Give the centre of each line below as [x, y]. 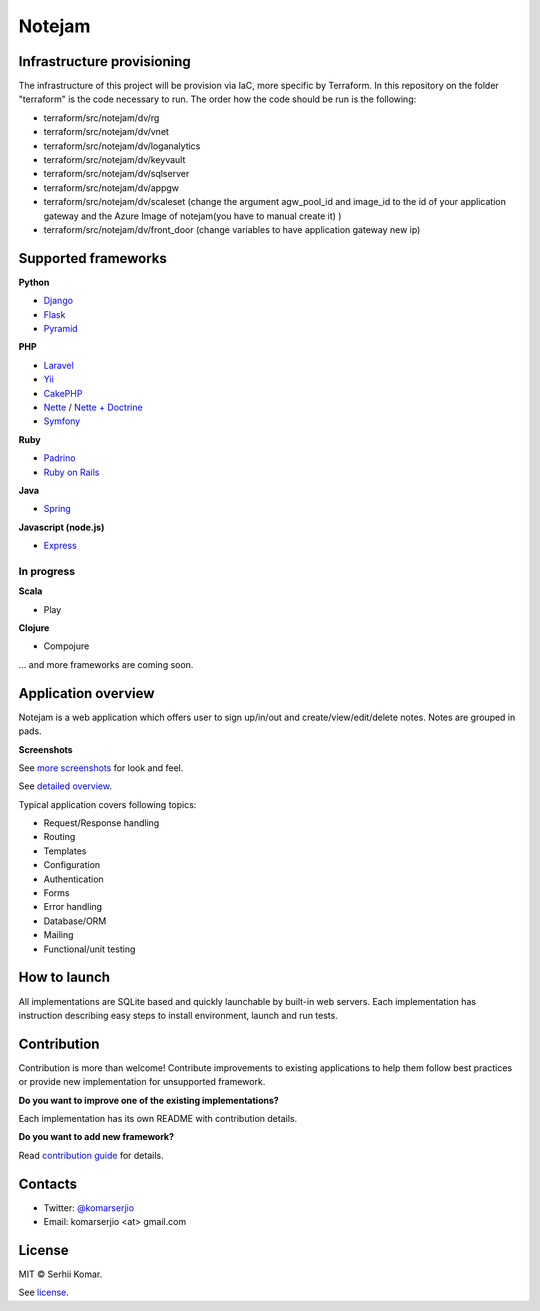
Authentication [73, 879]
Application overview [86, 693]
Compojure [66, 646]
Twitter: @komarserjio [89, 1207]
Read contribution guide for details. [91, 1155]
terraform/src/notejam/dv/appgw [111, 187]
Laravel [58, 365]
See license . [44, 1292]
